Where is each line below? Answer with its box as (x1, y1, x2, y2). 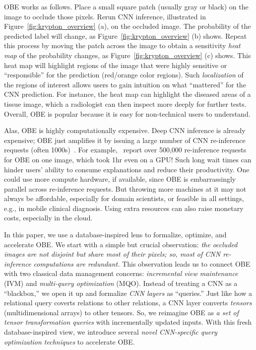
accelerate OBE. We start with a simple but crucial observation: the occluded (4, 239, 238, 249)
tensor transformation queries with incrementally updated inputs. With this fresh (4, 317, 252, 327)
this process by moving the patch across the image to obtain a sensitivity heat (4, 40, 241, 51)
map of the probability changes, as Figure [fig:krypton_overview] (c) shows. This (4, 50, 251, 60)
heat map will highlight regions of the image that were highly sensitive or (4, 60, 227, 70)
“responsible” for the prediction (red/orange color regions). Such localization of (4, 70, 244, 80)
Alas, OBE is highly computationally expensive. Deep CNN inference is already (4, 125, 246, 136)
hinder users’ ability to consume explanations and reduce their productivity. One (4, 164, 250, 174)
